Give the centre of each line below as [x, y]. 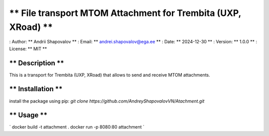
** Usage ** [28, 115]
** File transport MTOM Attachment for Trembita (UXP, [125, 13]
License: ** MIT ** [28, 49]
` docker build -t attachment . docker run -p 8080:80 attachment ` [77, 127]
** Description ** [37, 63]
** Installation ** [36, 89]
